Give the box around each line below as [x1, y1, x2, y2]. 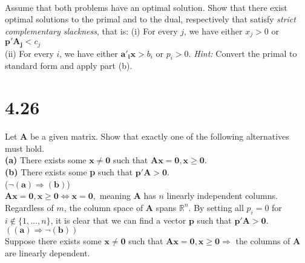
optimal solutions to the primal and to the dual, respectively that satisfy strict [5, 13, 296, 25]
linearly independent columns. [166, 189, 278, 202]
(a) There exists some [5, 154, 87, 166]
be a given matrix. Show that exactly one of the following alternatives [30, 130, 289, 143]
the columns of [235, 235, 290, 247]
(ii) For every [5, 47, 54, 59]
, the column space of [64, 201, 143, 213]
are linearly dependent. [5, 246, 90, 259]
